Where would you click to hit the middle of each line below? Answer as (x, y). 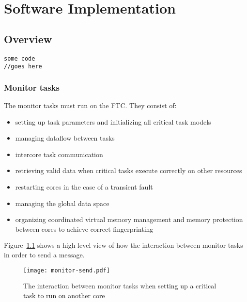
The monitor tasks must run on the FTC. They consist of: (90, 105)
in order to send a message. (44, 255)
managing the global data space (62, 203)
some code (20, 58)
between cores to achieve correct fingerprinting (84, 229)
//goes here (23, 67)
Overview (28, 39)
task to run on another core (64, 295)
